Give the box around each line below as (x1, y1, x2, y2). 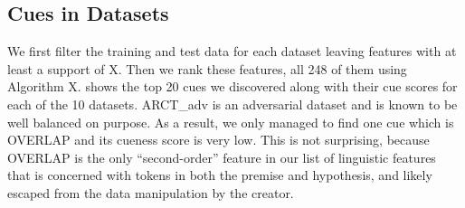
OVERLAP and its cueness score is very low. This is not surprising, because (7, 130, 430, 149)
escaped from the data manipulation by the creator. (7, 183, 294, 202)
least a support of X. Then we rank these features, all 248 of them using (7, 59, 407, 78)
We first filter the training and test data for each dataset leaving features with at (7, 42, 457, 61)
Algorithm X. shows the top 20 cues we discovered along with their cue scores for (7, 77, 458, 96)
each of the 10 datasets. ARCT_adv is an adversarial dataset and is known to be (7, 94, 458, 113)
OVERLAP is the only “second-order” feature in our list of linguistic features (7, 147, 436, 166)
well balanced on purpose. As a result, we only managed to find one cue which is (7, 112, 454, 131)
